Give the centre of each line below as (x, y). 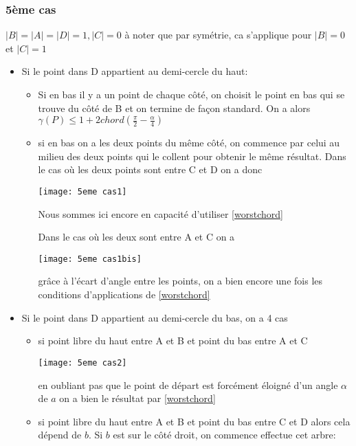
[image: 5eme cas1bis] (90, 259)
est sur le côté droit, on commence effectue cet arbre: (224, 435)
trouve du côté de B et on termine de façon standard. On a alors (174, 108)
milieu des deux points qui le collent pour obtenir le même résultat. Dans (192, 156)
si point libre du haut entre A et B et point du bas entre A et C (173, 341)
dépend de (60, 435)
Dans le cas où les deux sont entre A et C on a (136, 237)
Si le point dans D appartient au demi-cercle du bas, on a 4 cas (155, 317)
